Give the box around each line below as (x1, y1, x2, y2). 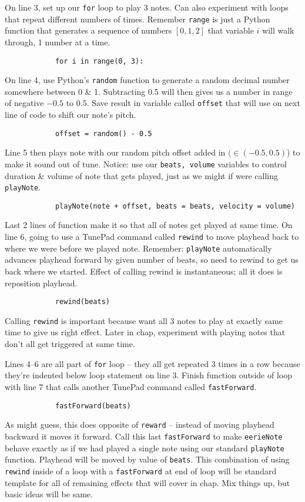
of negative (5, 97, 44, 109)
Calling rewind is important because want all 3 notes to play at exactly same (5, 314, 283, 326)
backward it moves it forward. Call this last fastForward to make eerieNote (5, 430, 283, 442)
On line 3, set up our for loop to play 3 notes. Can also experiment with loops (5, 1, 289, 13)
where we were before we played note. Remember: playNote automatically (5, 242, 272, 254)
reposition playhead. (5, 276, 78, 289)
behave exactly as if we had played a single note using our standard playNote (5, 441, 284, 454)
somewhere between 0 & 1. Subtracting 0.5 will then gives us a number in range (5, 85, 293, 97)
